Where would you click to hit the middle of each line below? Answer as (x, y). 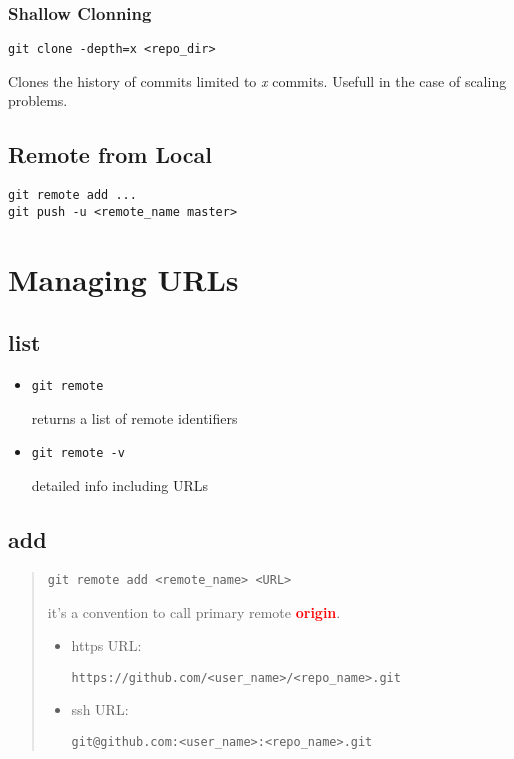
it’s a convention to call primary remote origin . (194, 611)
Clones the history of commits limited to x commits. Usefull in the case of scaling (257, 80)
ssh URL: (100, 709)
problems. (38, 100)
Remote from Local (110, 154)
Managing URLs (123, 278)
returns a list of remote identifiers (134, 417)
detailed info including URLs (120, 485)
